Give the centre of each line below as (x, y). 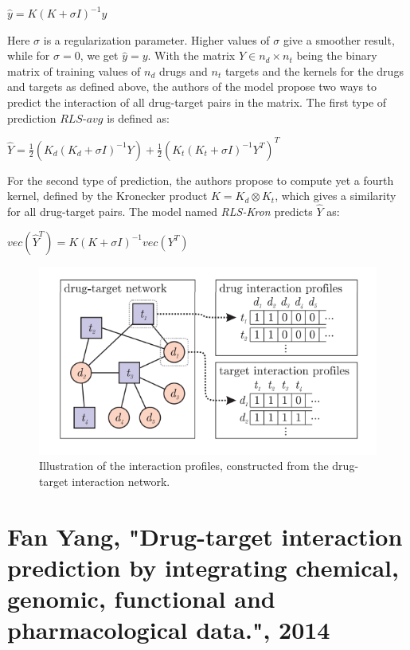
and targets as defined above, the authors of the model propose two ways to (192, 86)
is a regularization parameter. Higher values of (156, 39)
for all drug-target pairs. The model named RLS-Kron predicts (160, 211)
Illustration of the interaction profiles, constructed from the (184, 466)
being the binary (337, 55)
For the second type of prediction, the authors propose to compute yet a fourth (201, 180)
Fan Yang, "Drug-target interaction (205, 536)
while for (29, 55)
